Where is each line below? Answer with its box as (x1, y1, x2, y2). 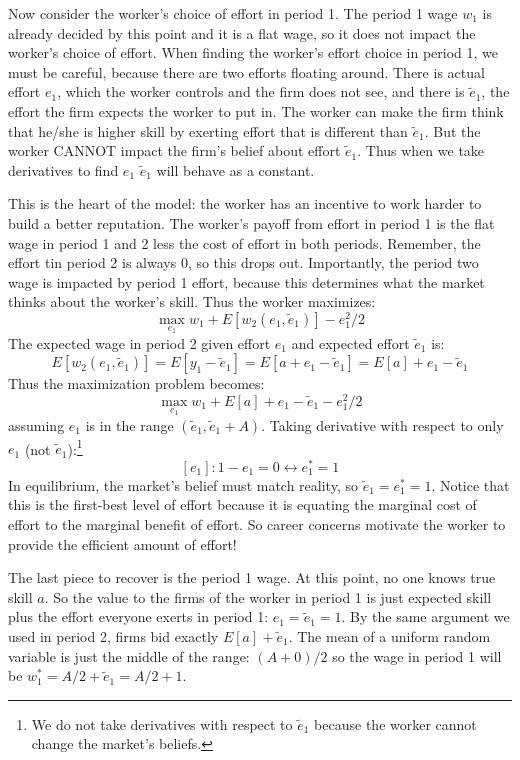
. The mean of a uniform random (288, 625, 491, 646)
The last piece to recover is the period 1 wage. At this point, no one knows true (8, 567, 496, 588)
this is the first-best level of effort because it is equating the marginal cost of (8, 494, 477, 515)
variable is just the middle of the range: (8, 645, 250, 666)
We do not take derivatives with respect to (31, 713, 293, 734)
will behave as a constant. (156, 159, 315, 180)
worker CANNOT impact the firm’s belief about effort (8, 140, 341, 161)
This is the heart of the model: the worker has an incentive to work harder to (8, 193, 482, 214)
